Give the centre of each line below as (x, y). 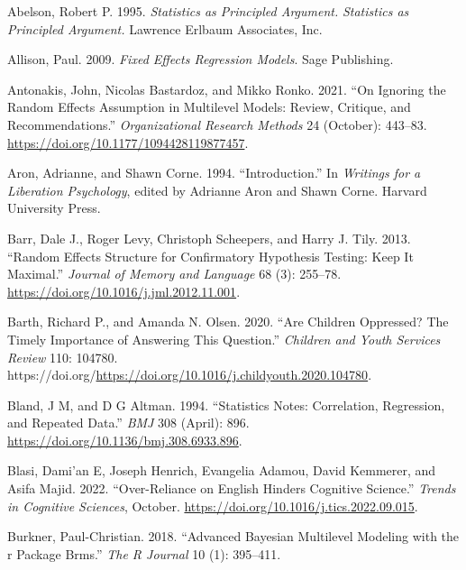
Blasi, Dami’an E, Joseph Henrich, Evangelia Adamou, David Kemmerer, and (222, 470)
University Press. (54, 208)
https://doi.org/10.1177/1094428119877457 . (128, 142)
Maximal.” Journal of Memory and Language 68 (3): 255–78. (174, 274)
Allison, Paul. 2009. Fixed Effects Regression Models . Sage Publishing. (201, 59)
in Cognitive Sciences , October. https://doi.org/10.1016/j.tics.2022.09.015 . (213, 506)
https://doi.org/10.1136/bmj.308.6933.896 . (125, 440)
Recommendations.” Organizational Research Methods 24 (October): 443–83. (217, 124)
